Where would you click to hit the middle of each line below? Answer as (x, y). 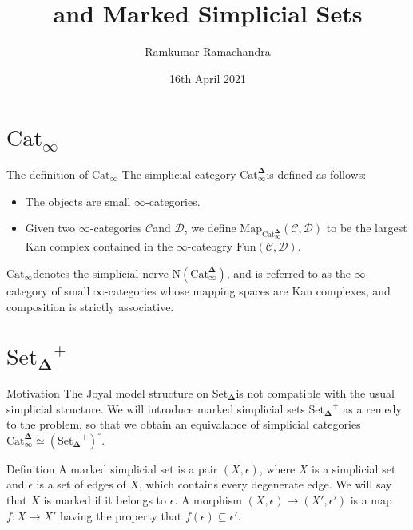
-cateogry (210, 246)
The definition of (48, 174)
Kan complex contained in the (99, 246)
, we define (210, 228)
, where (277, 468)
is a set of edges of (81, 484)
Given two (50, 228)
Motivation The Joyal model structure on (108, 392)
